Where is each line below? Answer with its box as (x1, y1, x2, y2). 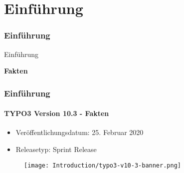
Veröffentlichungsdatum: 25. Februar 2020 (15, 127, 144, 137)
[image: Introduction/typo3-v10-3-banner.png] (24, 161, 181, 169)
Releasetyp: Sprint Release (15, 144, 97, 154)
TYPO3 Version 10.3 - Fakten (4, 108, 109, 118)
